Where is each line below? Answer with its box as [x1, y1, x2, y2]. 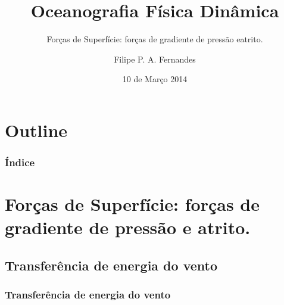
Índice [5, 155, 35, 170]
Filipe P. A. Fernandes [114, 52, 196, 65]
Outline [5, 117, 68, 142]
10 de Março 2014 [122, 73, 188, 85]
